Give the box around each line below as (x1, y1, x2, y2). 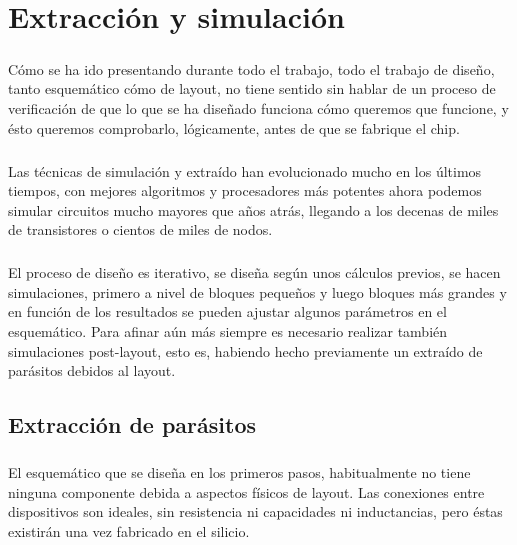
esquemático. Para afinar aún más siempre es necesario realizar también (8, 321, 448, 342)
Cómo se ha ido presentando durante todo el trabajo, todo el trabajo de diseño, (8, 58, 495, 79)
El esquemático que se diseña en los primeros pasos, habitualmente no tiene (8, 461, 471, 482)
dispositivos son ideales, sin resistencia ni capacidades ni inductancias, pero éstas (8, 501, 503, 522)
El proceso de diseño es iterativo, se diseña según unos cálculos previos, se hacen (8, 262, 501, 283)
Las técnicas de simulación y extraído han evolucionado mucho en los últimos (8, 160, 482, 181)
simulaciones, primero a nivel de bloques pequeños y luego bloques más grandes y (8, 281, 507, 302)
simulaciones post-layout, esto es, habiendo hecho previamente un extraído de (8, 340, 483, 361)
